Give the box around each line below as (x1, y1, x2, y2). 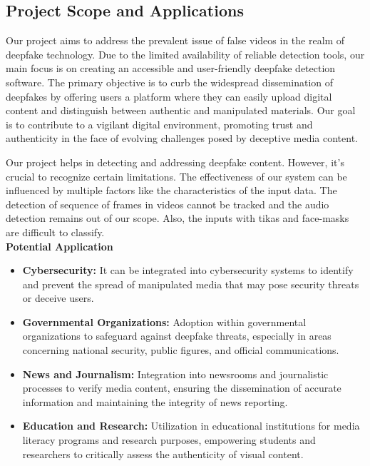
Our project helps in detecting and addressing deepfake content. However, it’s (6, 154, 344, 169)
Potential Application (6, 238, 113, 253)
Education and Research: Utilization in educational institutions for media (22, 418, 360, 433)
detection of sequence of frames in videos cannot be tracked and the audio (6, 196, 329, 211)
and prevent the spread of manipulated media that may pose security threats (22, 276, 359, 291)
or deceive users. (22, 290, 94, 305)
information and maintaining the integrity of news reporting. (22, 394, 288, 409)
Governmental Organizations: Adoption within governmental (22, 314, 307, 329)
